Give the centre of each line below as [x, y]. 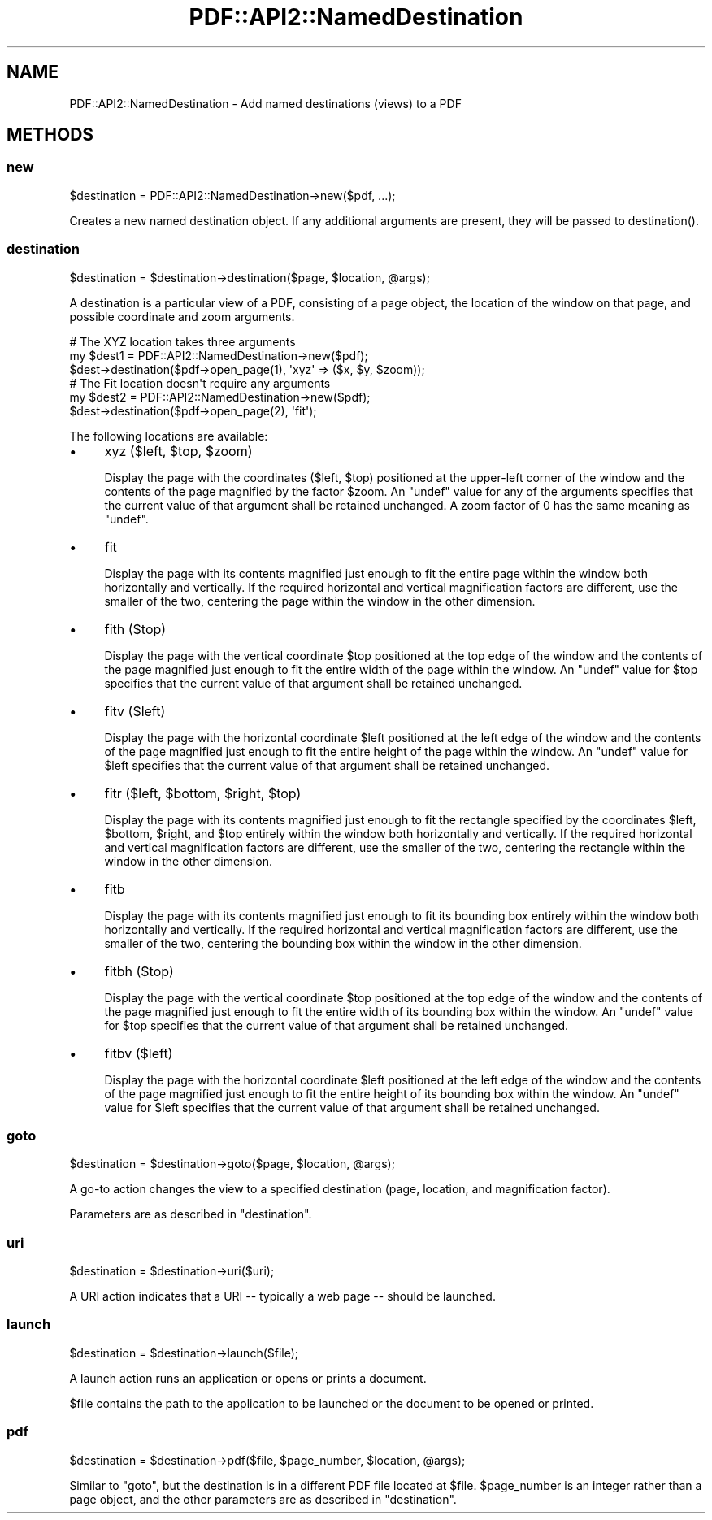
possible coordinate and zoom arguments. [182, 316]
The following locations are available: [169, 436]
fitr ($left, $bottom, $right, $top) [203, 793]
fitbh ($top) [139, 971]
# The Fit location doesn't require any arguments [200, 383]
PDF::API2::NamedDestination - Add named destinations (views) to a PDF [265, 103]
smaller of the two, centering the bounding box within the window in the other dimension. [343, 943]
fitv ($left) [135, 711]
